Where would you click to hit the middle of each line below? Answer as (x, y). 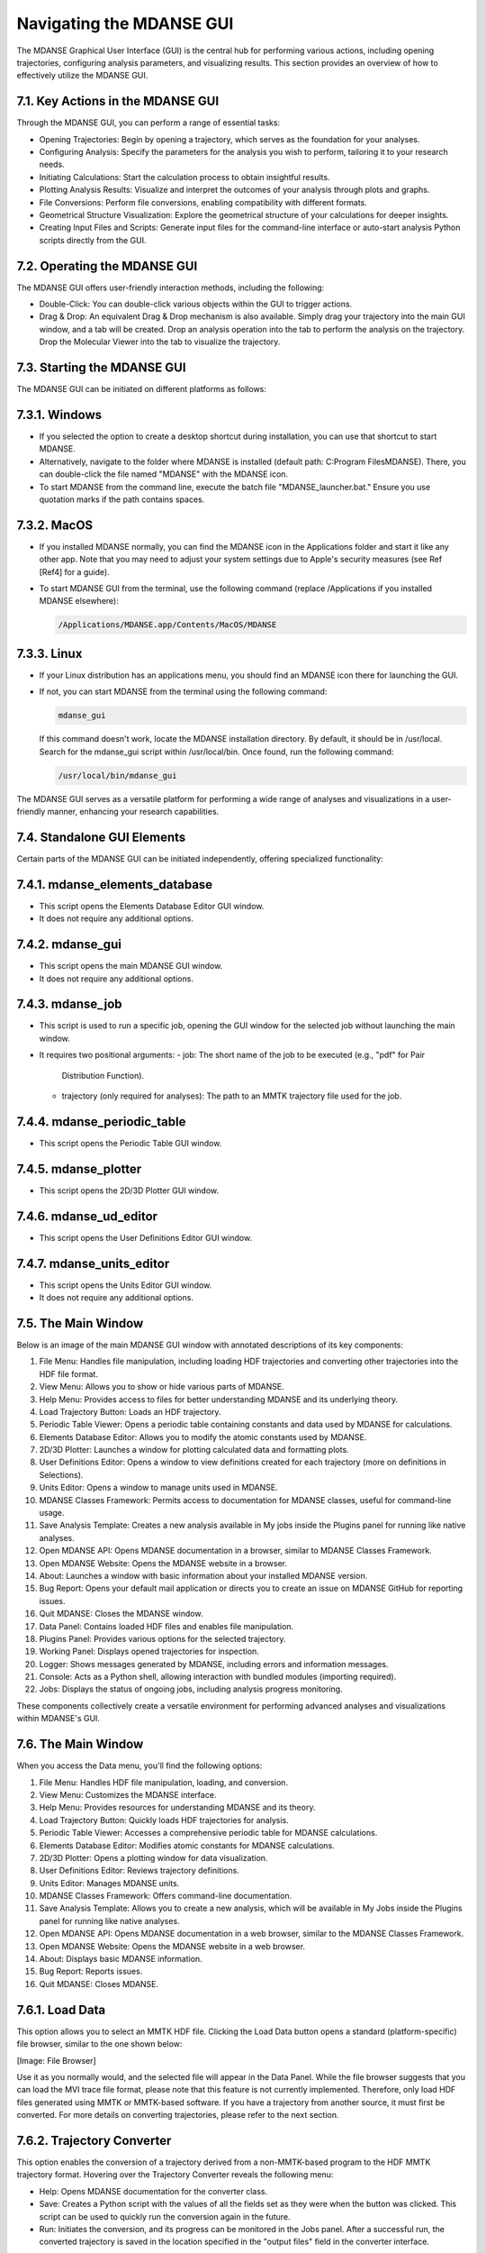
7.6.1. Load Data (61, 2010)
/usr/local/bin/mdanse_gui (117, 775)
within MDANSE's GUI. (58, 1719)
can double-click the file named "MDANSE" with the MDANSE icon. (163, 474)
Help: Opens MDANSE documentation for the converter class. (153, 2191)
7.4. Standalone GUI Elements (101, 837)
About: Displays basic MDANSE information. (121, 1959)
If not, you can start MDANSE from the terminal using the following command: (183, 692)
